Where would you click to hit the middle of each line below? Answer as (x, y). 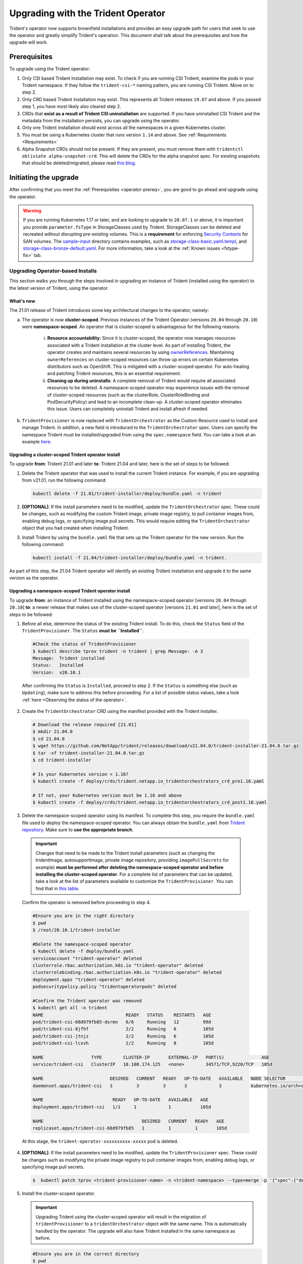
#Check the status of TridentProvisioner (85, 644)
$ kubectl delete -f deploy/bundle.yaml (83, 951)
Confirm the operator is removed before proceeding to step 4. (86, 902)
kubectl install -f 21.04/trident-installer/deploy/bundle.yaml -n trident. (130, 558)
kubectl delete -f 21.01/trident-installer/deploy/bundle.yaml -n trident (127, 494)
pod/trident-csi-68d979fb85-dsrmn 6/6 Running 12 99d (122, 1022)
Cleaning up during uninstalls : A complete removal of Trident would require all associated (141, 380)
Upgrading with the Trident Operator (87, 13)
